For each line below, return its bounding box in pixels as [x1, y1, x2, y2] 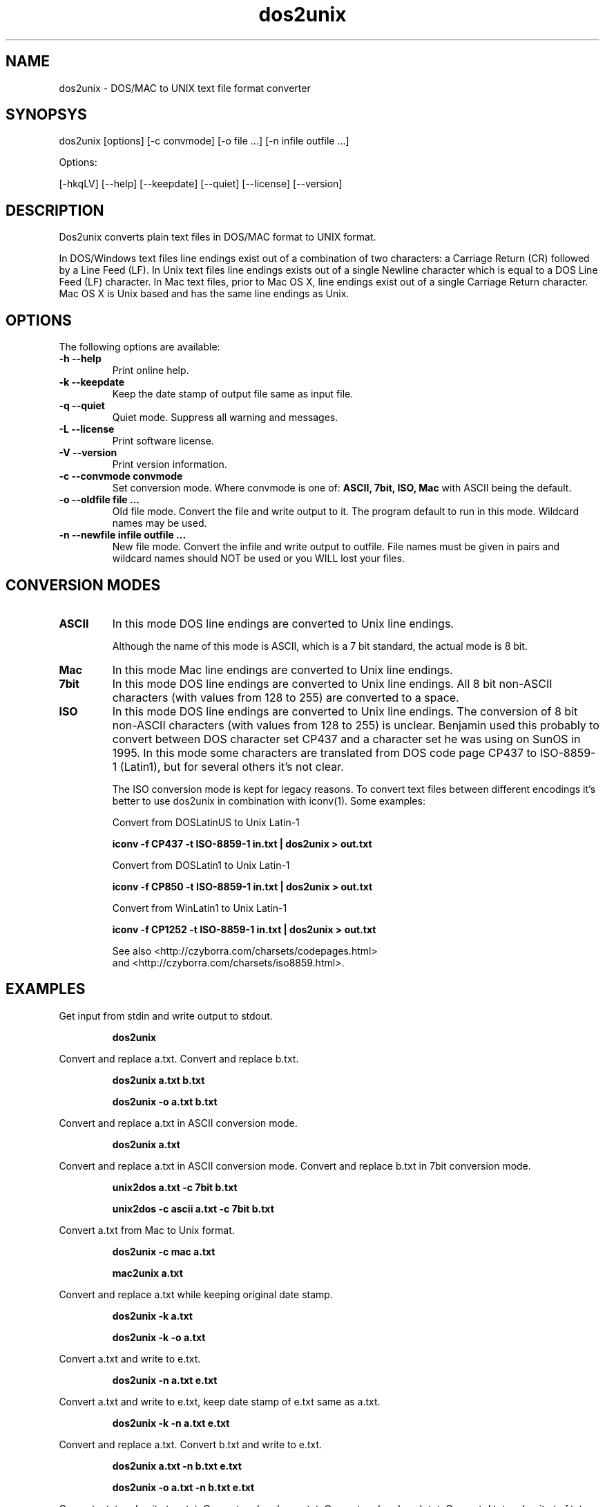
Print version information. [112, 458, 227, 471]
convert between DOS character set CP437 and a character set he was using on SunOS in [112, 731, 581, 746]
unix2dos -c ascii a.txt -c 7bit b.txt [112, 1202, 274, 1215]
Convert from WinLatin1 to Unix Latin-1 [112, 901, 287, 914]
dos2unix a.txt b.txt [112, 1074, 205, 1086]
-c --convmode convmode [59, 470, 183, 483]
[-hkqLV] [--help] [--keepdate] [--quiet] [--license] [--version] [59, 178, 343, 190]
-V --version [59, 447, 117, 459]
